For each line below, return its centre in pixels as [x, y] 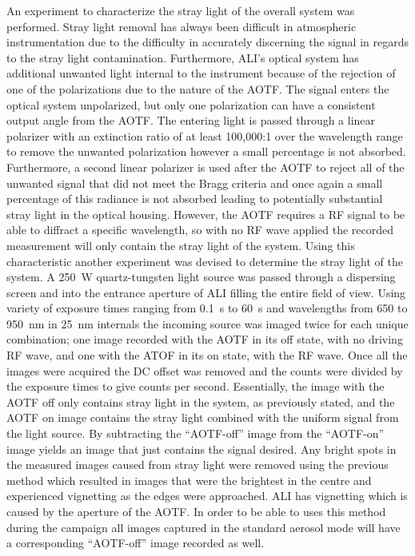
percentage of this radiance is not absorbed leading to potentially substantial [195, 199]
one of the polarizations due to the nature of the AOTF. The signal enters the [198, 88]
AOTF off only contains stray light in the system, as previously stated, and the [201, 401]
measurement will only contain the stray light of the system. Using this [181, 245]
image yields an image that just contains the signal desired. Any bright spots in [202, 449]
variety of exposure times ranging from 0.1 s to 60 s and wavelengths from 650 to [207, 308]
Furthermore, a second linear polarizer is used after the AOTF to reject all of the [206, 167]
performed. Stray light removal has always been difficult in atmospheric [182, 26]
